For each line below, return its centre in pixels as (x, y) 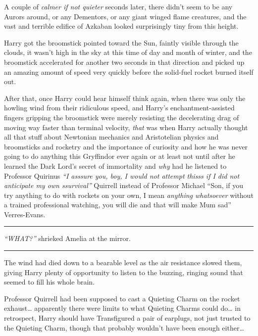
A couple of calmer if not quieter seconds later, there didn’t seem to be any (118, 6)
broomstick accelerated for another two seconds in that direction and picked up (124, 62)
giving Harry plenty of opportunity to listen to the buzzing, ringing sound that (124, 272)
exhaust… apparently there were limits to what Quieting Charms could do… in (123, 308)
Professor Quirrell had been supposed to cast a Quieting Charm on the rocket (122, 298)
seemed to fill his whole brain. (49, 282)
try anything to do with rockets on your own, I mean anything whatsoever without (129, 195)
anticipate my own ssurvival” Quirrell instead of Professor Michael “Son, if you (124, 185)
